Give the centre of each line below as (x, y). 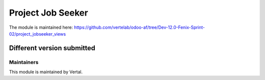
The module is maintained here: (41, 27)
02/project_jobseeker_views (38, 34)
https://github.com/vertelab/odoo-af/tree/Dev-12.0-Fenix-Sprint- (139, 27)
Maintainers (24, 62)
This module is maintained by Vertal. (46, 72)
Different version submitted (52, 48)
